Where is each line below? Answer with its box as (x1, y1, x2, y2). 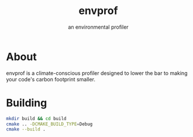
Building (6, 96, 47, 109)
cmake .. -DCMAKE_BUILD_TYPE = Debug (6, 121, 93, 127)
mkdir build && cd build (6, 115, 67, 121)
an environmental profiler (68, 23, 129, 30)
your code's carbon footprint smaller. (6, 76, 95, 83)
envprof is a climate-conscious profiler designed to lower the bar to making (6, 69, 188, 77)
